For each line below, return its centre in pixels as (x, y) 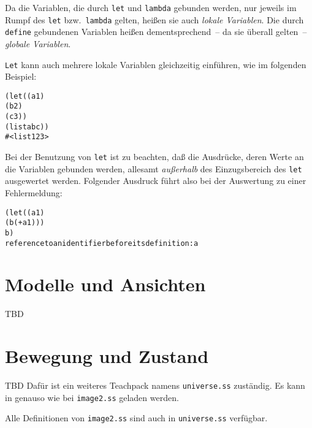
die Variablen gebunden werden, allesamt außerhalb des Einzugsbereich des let (154, 168)
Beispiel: (21, 76)
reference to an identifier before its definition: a (102, 243)
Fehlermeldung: (34, 193)
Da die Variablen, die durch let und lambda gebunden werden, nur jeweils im (151, 7)
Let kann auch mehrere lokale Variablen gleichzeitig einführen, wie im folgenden (156, 64)
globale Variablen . (38, 43)
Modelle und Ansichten (105, 284)
